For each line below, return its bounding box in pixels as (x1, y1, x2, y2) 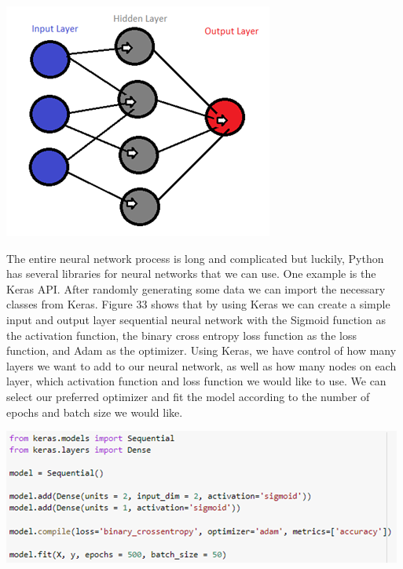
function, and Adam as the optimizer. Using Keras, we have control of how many (6, 342, 397, 359)
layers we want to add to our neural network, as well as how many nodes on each (6, 357, 397, 374)
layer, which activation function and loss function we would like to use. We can (6, 373, 387, 389)
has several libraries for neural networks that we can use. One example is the (6, 265, 376, 282)
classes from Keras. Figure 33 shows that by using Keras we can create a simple (6, 296, 390, 312)
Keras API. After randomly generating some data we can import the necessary (6, 280, 386, 297)
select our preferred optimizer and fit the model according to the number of (6, 388, 370, 404)
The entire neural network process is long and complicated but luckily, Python (6, 250, 384, 266)
